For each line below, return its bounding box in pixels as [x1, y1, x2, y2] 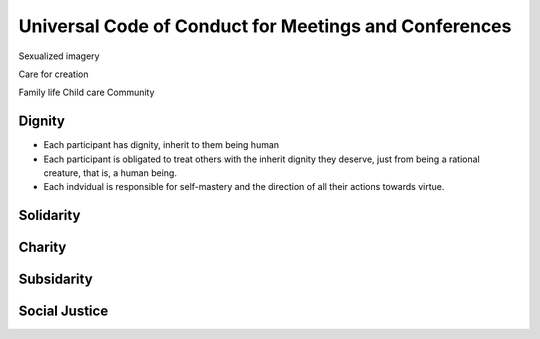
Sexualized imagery [18, 50, 100, 62]
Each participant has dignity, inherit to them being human [43, 139, 280, 151]
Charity [18, 239, 67, 256]
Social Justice [18, 303, 109, 320]
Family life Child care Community [18, 86, 155, 99]
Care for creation [18, 68, 89, 80]
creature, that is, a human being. [43, 167, 177, 179]
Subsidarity [18, 271, 94, 288]
